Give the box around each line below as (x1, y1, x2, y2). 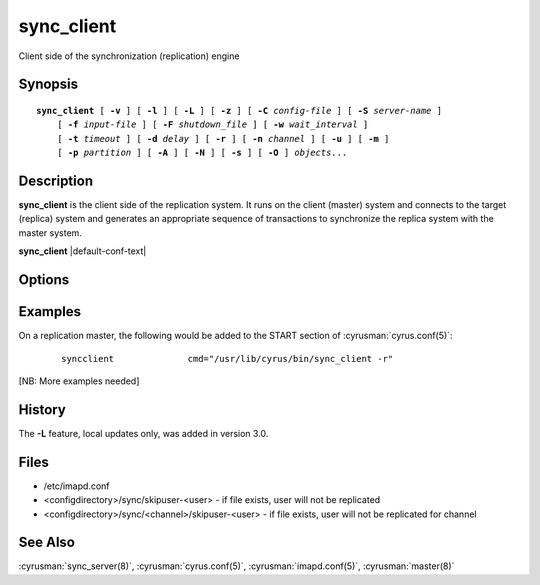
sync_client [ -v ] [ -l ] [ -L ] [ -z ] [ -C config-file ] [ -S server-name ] (36, 105, 443, 116)
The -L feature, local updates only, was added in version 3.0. (18, 427, 269, 439)
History (18, 401, 67, 418)
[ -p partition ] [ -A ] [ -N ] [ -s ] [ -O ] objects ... (56, 147, 348, 159)
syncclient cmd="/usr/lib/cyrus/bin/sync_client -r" (61, 353, 394, 364)
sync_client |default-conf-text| (18, 245, 147, 257)
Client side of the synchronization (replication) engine (18, 50, 240, 62)
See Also (18, 534, 75, 551)
